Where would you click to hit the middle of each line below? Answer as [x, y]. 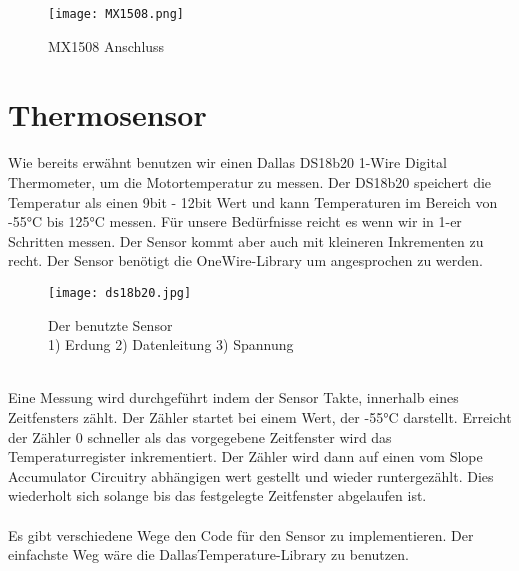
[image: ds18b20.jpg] [120, 292]
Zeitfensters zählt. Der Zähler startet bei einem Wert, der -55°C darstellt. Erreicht [260, 416]
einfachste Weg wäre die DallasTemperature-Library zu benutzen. [208, 554]
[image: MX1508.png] [116, 14]
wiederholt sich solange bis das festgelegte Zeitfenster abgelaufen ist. [217, 495]
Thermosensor [107, 114]
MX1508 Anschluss [106, 45]
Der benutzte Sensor [110, 324]
